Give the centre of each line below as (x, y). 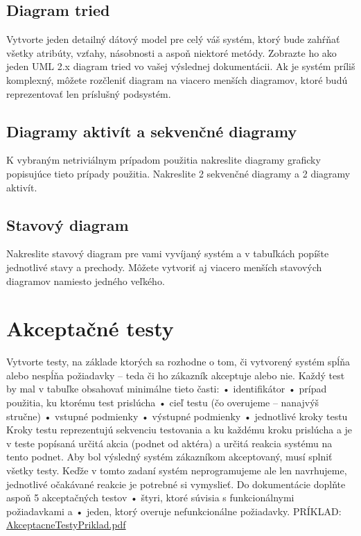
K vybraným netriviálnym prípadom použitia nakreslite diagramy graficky (164, 160)
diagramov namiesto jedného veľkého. (86, 280)
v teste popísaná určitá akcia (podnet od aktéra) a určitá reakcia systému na (169, 443)
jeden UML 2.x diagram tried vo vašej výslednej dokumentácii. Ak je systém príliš (181, 66)
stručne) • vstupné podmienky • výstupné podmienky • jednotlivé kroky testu (177, 416)
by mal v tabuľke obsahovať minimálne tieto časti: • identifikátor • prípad (167, 389)
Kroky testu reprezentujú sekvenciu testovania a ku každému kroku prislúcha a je (179, 430)
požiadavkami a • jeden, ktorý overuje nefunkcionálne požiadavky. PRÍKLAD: (174, 511)
